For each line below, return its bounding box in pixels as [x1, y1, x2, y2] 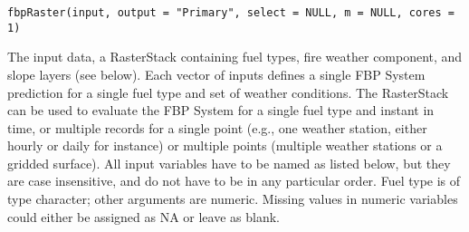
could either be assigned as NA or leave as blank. [7, 207, 280, 226]
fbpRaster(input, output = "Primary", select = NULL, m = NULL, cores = [7, 6, 455, 19]
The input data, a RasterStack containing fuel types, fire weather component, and [7, 47, 463, 66]
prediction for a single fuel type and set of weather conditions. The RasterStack [7, 82, 449, 101]
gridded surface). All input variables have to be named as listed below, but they [7, 153, 451, 172]
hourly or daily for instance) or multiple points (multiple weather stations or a [7, 136, 443, 155]
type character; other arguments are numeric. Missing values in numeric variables [7, 189, 458, 208]
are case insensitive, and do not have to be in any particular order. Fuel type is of [7, 171, 461, 190]
